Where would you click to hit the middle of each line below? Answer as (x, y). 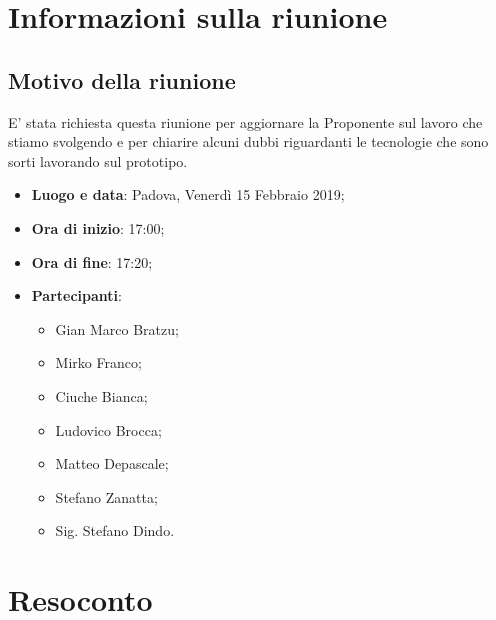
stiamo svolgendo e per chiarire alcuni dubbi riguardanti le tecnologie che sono (248, 141)
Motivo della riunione (122, 79)
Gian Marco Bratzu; (117, 328)
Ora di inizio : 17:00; (98, 227)
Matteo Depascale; (112, 463)
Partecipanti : (76, 295)
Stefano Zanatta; (106, 496)
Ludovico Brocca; (108, 429)
